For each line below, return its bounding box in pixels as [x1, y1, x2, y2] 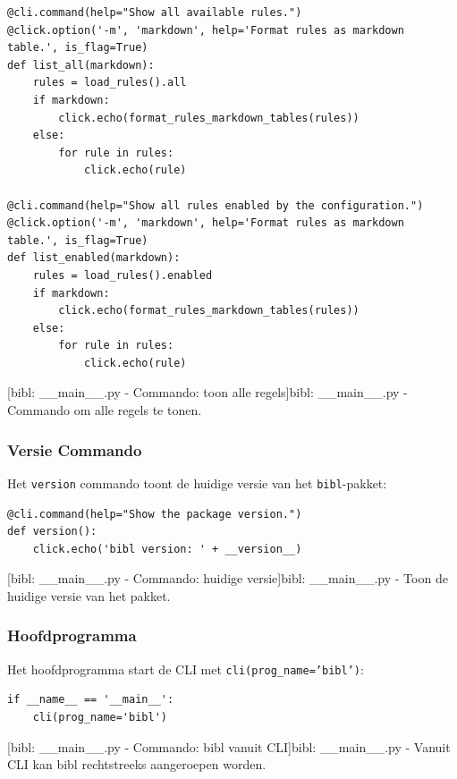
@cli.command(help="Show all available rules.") [7, 6, 302, 19]
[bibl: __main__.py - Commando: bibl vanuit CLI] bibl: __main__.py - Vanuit [7, 737, 451, 756]
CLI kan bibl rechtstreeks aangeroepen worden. [7, 755, 267, 774]
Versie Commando [7, 438, 142, 461]
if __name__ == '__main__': [7, 693, 174, 707]
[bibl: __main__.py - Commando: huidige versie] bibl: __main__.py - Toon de [7, 569, 448, 588]
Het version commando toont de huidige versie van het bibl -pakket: [7, 473, 387, 492]
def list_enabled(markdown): [7, 251, 181, 265]
